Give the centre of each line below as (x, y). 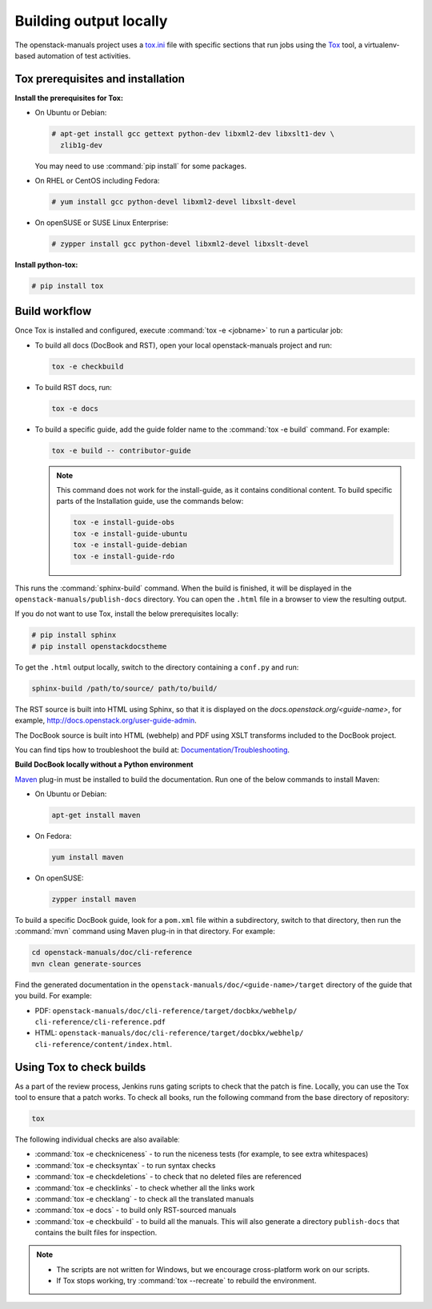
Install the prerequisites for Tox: (69, 98)
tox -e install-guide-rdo (124, 556)
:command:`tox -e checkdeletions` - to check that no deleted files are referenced (168, 1177)
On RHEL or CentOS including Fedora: (97, 180)
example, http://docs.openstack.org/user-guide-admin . (106, 720)
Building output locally (91, 21)
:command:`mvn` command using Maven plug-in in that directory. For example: (145, 931)
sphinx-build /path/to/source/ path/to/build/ (124, 688)
